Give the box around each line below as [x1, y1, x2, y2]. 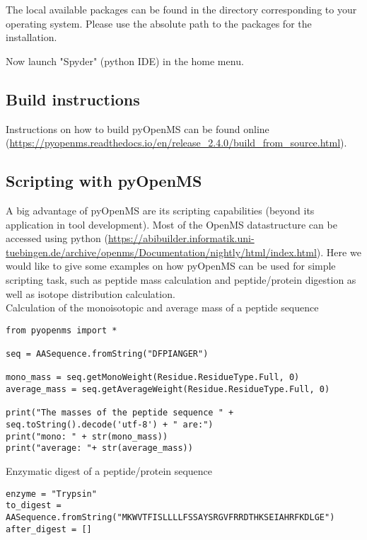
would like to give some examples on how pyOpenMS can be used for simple [6, 258, 336, 273]
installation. [6, 30, 57, 45]
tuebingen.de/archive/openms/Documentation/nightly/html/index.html [6, 244, 317, 259]
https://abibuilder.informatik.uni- [107, 231, 255, 246]
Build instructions [6, 88, 140, 110]
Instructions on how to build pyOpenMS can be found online [6, 121, 269, 136]
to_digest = [6, 500, 62, 511]
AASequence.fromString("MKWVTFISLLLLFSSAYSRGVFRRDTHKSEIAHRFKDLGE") [6, 512, 335, 522]
